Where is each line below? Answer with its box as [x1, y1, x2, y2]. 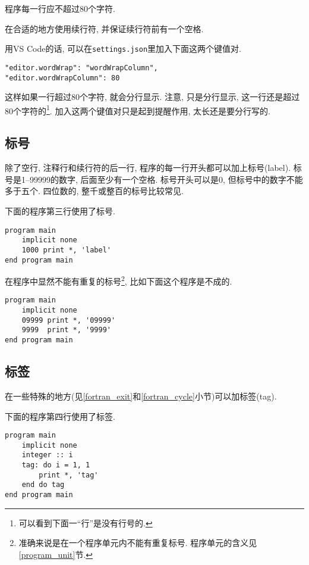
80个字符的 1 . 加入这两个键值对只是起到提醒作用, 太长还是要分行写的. [5, 102, 270, 117]
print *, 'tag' [39, 470, 99, 479]
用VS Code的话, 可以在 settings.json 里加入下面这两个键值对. [5, 42, 241, 55]
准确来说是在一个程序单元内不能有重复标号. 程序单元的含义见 [18, 536, 257, 549]
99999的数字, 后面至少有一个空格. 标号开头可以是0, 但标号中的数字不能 [29, 173, 303, 185]
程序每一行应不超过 [5, 2, 80, 14]
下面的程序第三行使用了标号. [5, 204, 115, 217]
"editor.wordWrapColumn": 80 [5, 73, 120, 82]
